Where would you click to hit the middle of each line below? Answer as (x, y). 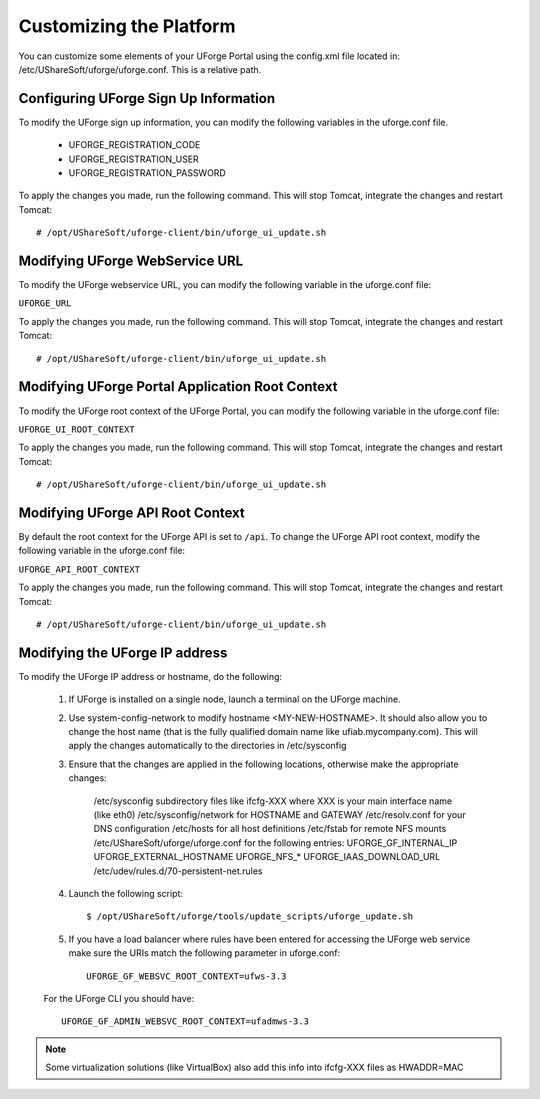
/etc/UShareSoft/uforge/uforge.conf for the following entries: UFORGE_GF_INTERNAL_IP (275, 842)
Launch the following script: (126, 893)
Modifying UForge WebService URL (131, 261)
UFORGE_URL (45, 303)
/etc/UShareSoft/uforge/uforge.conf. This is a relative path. (140, 69)
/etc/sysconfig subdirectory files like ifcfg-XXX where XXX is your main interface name (273, 801)
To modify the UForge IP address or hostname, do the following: (150, 676)
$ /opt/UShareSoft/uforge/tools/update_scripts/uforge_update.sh (250, 916)
